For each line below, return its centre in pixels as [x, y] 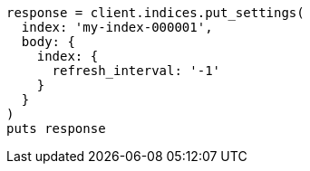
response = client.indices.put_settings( [155, 13]
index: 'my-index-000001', [117, 27]
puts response [56, 128]
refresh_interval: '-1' [136, 71]
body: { [48, 42]
